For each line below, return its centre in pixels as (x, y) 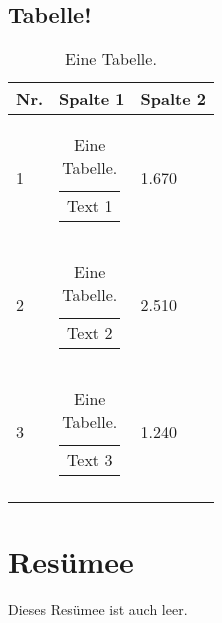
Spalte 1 (92, 99)
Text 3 (90, 460)
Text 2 (90, 333)
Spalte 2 (173, 99)
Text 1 (90, 206)
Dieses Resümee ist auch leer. (98, 609)
